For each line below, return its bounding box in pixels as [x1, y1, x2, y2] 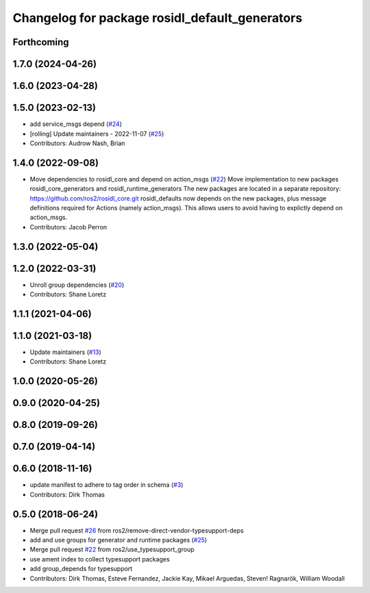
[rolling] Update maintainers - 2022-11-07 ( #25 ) [29, 129, 164, 138]
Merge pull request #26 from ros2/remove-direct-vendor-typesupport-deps [29, 526, 244, 534]
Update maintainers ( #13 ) [29, 348, 102, 356]
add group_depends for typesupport [29, 565, 133, 573]
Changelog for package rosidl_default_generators [12, 10, 303, 25]
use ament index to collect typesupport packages [29, 555, 171, 563]
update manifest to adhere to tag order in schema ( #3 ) [29, 481, 184, 489]
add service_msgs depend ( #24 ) [29, 120, 123, 128]
